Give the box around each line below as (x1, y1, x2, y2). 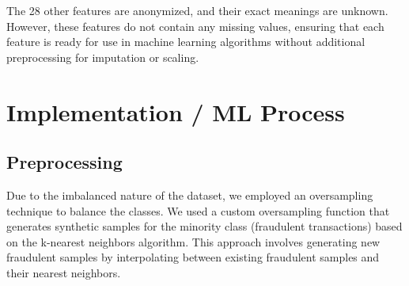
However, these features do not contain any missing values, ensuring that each (6, 17, 384, 34)
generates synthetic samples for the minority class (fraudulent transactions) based (6, 218, 403, 235)
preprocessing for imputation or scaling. (6, 48, 199, 65)
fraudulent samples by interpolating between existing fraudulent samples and (6, 249, 380, 265)
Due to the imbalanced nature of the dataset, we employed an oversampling (6, 186, 373, 203)
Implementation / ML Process (6, 95, 345, 128)
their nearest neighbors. (6, 264, 121, 280)
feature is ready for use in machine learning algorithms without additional (6, 33, 365, 50)
